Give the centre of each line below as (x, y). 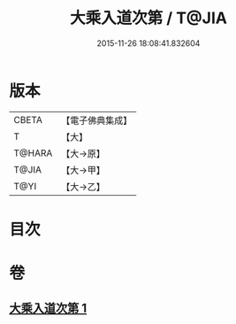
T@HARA (33, 153)
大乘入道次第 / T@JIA (148, 18)
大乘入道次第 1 (48, 309)
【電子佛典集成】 (97, 120)
